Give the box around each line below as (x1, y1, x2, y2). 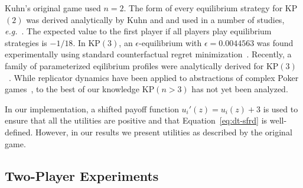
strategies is (5, 36, 47, 48)
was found (256, 36, 294, 48)
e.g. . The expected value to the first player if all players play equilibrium (5, 25, 272, 37)
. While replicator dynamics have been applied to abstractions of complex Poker (9, 71, 299, 83)
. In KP (73, 36, 100, 48)
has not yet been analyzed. (191, 83, 288, 95)
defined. (5, 125, 33, 138)
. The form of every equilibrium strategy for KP (123, 2, 298, 14)
